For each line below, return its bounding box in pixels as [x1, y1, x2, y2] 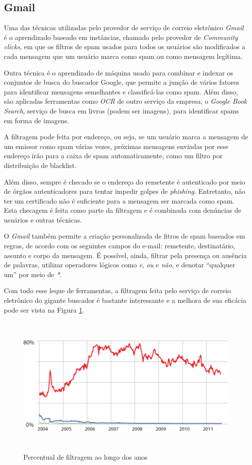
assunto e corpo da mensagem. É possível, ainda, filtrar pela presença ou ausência [4, 250, 247, 260]
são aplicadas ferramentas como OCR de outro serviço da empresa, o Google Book [4, 96, 247, 106]
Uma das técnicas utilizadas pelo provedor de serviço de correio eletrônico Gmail [4, 22, 244, 33]
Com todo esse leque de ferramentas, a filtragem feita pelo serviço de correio [4, 285, 231, 296]
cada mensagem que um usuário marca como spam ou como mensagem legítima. [4, 51, 243, 61]
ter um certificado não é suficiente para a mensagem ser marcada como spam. [4, 195, 235, 205]
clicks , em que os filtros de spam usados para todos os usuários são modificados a [4, 41, 246, 52]
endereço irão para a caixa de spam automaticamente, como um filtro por [4, 150, 223, 161]
